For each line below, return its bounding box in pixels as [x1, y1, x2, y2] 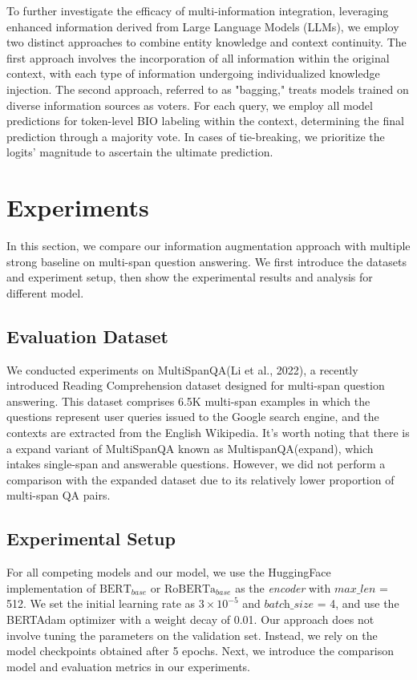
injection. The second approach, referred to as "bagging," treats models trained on [6, 80, 409, 97]
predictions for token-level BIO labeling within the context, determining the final [6, 112, 404, 129]
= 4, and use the [317, 595, 399, 612]
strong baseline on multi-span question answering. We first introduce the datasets [6, 253, 407, 269]
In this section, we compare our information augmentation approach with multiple [6, 237, 411, 254]
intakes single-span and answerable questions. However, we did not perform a [6, 455, 386, 472]
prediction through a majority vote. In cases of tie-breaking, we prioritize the [6, 127, 385, 144]
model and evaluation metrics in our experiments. [6, 658, 250, 674]
